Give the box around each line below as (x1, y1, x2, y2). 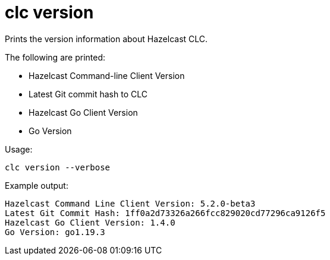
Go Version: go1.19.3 (5, 227, 105, 237)
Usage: (5, 144, 33, 154)
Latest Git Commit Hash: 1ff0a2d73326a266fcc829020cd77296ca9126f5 (5, 208, 326, 218)
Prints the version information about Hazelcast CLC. (5, 33, 208, 44)
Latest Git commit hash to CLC (29, 88, 147, 99)
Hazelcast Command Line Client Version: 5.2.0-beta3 (5, 198, 256, 208)
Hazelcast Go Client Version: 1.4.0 (5, 217, 175, 227)
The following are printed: (5, 52, 105, 62)
